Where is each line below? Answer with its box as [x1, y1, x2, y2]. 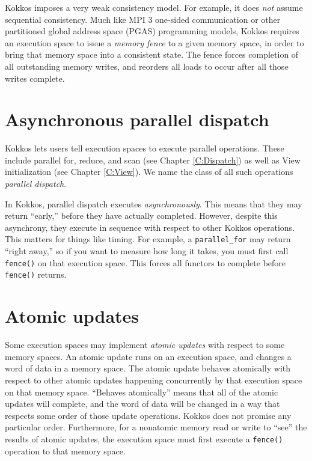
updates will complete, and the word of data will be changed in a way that [5, 397, 280, 410]
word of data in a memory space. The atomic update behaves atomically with [5, 362, 291, 374]
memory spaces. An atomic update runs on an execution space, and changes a [5, 350, 292, 362]
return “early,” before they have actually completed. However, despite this [5, 209, 278, 222]
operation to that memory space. [5, 444, 126, 457]
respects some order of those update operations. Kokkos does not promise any [5, 409, 292, 421]
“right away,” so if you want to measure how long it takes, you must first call [5, 245, 289, 257]
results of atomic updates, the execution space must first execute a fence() [5, 432, 283, 445]
